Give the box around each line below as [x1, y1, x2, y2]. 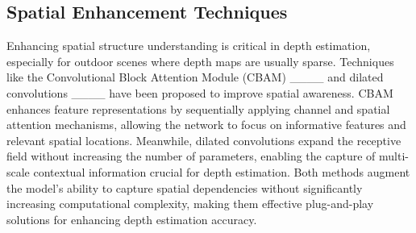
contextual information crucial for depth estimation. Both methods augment [33, 163, 410, 180]
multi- [378, 148, 409, 164]
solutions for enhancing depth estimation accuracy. [6, 210, 257, 227]
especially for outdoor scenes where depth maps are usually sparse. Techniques [6, 52, 394, 69]
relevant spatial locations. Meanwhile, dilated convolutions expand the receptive [6, 131, 401, 148]
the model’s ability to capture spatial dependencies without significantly [6, 179, 363, 196]
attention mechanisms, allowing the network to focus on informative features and [6, 116, 406, 133]
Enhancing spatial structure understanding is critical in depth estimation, [6, 37, 371, 54]
